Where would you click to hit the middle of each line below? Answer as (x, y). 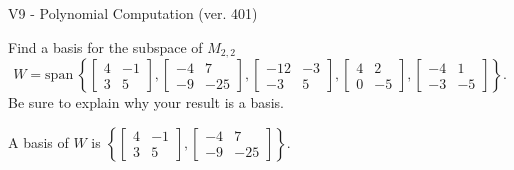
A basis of (38, 141)
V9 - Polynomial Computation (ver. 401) (133, 13)
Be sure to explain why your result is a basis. (146, 102)
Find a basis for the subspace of (105, 46)
